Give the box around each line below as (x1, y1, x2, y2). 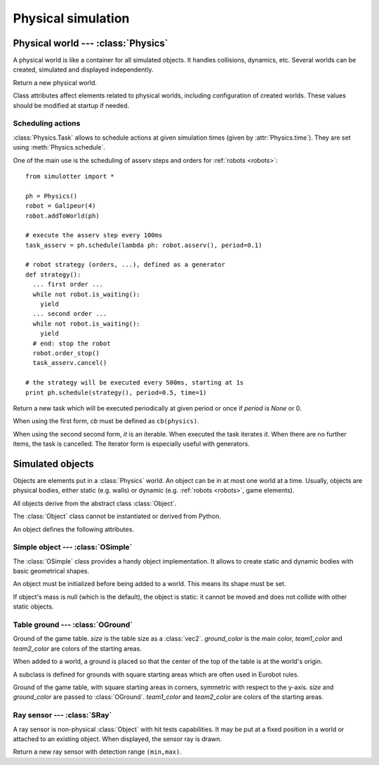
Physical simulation (13, 11, 130, 26)
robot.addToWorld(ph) (25, 211, 100, 220)
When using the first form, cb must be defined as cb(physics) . (13, 417, 199, 425)
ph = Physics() (25, 192, 78, 200)
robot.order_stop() (32, 349, 100, 357)
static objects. (13, 602, 54, 611)
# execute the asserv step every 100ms (25, 232, 163, 239)
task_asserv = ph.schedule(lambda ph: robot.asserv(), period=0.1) (25, 241, 262, 249)
